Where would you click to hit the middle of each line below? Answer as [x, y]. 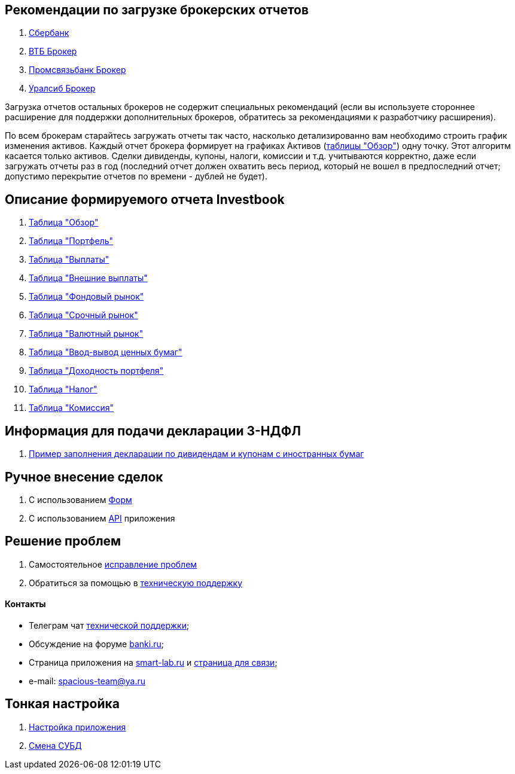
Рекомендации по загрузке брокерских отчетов [157, 10]
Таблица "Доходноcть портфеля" [96, 371]
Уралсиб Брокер [62, 89]
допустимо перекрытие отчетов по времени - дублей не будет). [136, 176]
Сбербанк [49, 33]
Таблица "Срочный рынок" [83, 315]
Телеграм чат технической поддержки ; [109, 626]
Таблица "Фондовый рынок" [86, 297]
